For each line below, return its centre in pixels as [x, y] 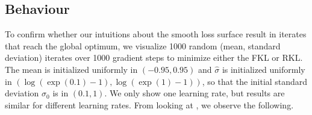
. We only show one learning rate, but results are [195, 93]
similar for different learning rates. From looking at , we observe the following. [149, 104]
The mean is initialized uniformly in [71, 69]
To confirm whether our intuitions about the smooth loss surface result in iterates [156, 34]
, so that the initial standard [255, 81]
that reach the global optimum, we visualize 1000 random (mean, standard [143, 45]
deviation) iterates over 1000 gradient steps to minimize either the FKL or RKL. [154, 57]
